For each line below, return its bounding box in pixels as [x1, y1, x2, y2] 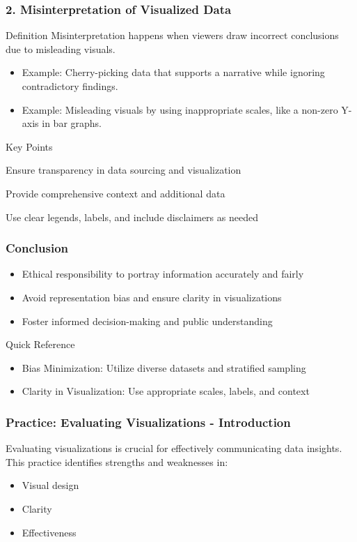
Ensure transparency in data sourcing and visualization [6, 163, 241, 177]
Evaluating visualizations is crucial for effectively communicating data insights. [6, 441, 342, 456]
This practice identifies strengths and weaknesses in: [6, 454, 228, 469]
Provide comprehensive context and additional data [6, 186, 225, 200]
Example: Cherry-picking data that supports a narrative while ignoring [22, 65, 325, 80]
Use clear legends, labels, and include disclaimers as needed [6, 209, 258, 224]
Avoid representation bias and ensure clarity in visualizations [22, 289, 282, 304]
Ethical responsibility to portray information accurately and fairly [22, 266, 304, 281]
